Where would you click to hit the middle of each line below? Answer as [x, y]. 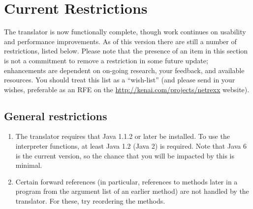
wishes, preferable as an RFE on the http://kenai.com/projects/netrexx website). [127, 89]
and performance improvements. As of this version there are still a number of [120, 41]
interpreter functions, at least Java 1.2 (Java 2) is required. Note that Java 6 [131, 146]
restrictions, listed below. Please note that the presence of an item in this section [126, 51]
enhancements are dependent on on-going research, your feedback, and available [124, 70]
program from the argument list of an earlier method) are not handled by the [132, 191]
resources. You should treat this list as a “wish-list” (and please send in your [120, 80]
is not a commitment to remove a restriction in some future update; [106, 60]
